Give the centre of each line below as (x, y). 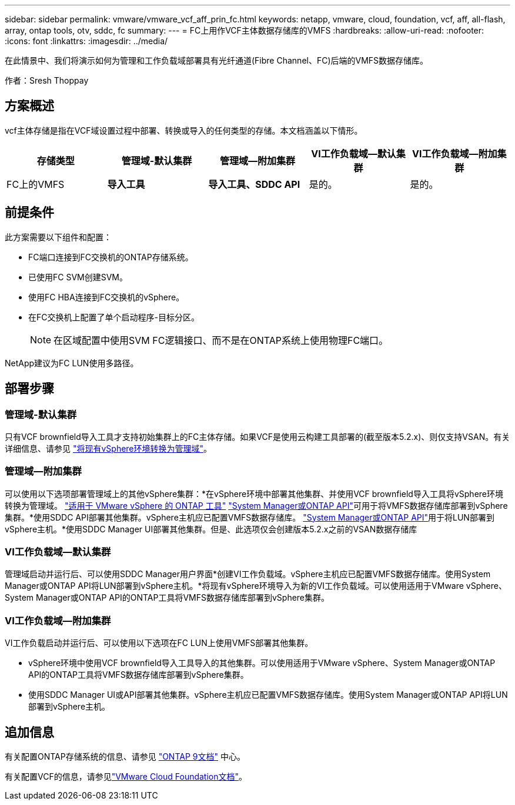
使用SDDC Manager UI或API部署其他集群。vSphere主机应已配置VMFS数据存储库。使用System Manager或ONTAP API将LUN (268, 695)
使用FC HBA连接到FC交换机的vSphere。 (106, 297)
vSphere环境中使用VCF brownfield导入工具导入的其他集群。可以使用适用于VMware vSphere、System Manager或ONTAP (262, 663)
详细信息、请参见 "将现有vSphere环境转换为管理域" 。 (108, 448)
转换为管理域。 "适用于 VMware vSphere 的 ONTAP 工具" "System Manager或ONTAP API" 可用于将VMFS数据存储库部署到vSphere (256, 505)
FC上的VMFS (36, 184)
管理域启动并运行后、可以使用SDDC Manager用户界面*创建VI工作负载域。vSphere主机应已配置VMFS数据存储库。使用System (248, 574)
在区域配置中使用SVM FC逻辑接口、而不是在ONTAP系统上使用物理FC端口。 (221, 340)
